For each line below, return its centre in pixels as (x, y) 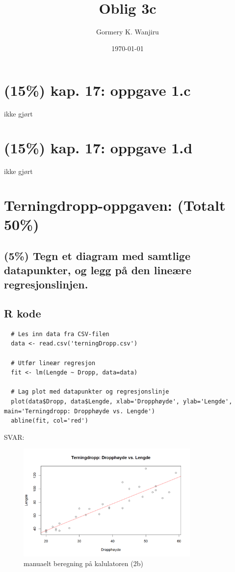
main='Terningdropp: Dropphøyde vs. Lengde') (79, 411)
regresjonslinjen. (46, 284)
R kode (23, 313)
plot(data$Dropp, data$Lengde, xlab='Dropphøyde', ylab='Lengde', (122, 402)
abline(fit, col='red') (50, 421)
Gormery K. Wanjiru (128, 32)
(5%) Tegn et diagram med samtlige (97, 255)
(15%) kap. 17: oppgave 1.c (97, 90)
